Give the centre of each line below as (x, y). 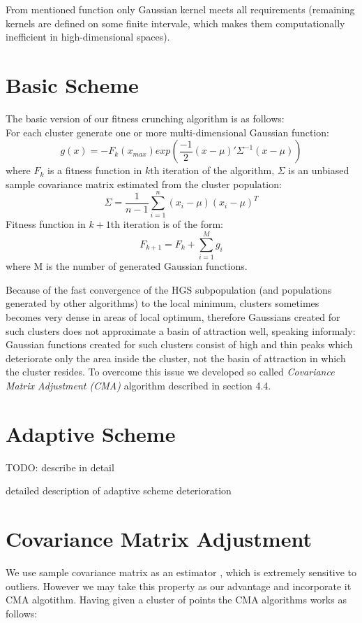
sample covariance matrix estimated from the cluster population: (144, 184)
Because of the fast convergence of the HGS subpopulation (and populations (169, 289)
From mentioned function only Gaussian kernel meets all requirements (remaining (180, 9)
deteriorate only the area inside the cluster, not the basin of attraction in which (176, 358)
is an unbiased (319, 170)
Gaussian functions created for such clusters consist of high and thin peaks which (179, 344)
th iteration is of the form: (167, 224)
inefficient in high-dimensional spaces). (88, 37)
